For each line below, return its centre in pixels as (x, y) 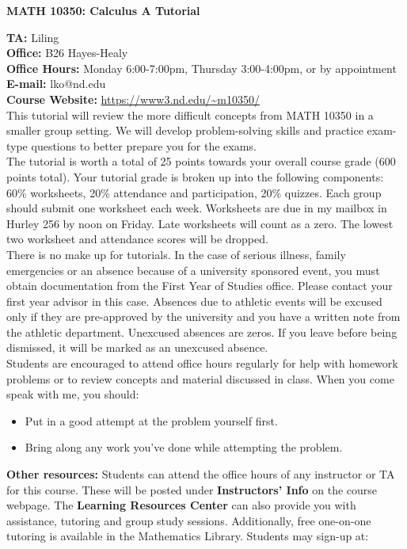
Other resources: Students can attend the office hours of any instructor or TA (201, 474)
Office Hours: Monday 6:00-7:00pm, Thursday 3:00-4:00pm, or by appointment (202, 68)
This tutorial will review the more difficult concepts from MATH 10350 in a (190, 114)
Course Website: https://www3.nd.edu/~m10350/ (133, 99)
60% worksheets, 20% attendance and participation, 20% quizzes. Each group (194, 192)
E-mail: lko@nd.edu (56, 84)
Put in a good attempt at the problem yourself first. (151, 420)
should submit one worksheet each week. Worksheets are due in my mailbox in (197, 208)
